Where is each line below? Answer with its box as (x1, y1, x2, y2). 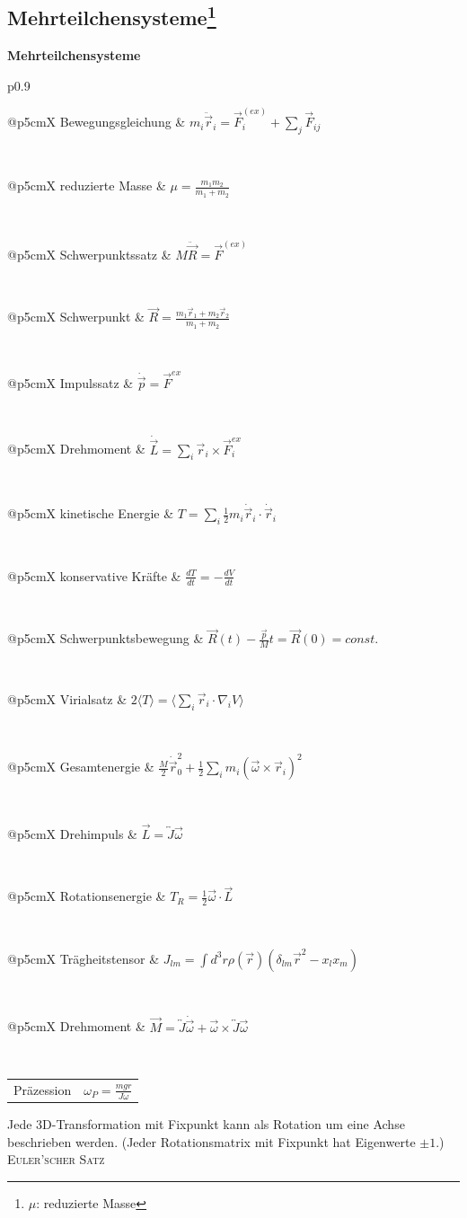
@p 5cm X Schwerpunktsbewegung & (7, 629, 204, 648)
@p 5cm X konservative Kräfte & (7, 566, 181, 585)
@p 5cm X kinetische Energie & (7, 504, 174, 523)
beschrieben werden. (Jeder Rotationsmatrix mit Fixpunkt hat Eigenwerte (7, 1132, 416, 1151)
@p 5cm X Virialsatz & (7, 689, 128, 708)
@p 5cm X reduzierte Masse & (7, 176, 166, 195)
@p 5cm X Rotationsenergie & (7, 887, 166, 905)
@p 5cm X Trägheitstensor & (7, 949, 160, 967)
